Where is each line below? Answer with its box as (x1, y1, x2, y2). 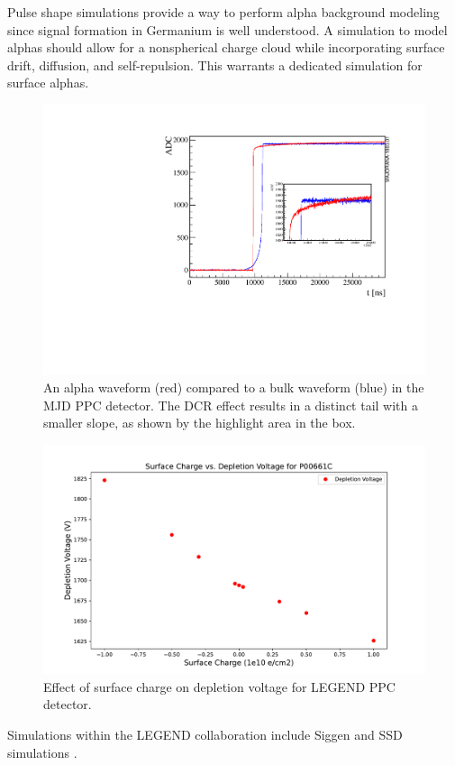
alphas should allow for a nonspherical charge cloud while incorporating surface (7, 38, 445, 57)
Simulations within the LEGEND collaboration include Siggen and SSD (7, 725, 403, 744)
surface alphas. (7, 73, 89, 92)
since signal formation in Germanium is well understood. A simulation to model (7, 20, 448, 39)
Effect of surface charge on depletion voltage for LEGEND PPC (43, 677, 396, 696)
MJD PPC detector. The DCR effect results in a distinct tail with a (43, 395, 418, 414)
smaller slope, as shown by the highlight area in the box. (43, 413, 356, 432)
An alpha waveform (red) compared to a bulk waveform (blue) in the (43, 378, 424, 397)
